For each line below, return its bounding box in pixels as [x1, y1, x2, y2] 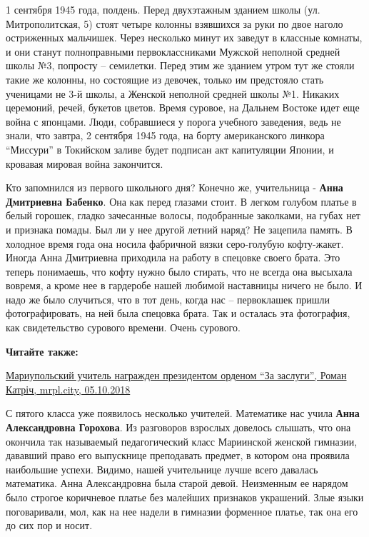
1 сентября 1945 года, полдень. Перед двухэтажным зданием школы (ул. [6, 2, 320, 16]
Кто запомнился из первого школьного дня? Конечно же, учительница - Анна [6, 180, 343, 195]
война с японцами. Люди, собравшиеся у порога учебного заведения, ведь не [6, 114, 341, 129]
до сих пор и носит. [6, 518, 93, 533]
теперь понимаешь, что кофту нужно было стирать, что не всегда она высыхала [6, 264, 353, 278]
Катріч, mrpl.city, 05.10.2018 [6, 381, 131, 396]
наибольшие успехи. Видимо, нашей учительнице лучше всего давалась [6, 461, 318, 476]
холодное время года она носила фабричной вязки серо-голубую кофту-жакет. [6, 236, 344, 251]
